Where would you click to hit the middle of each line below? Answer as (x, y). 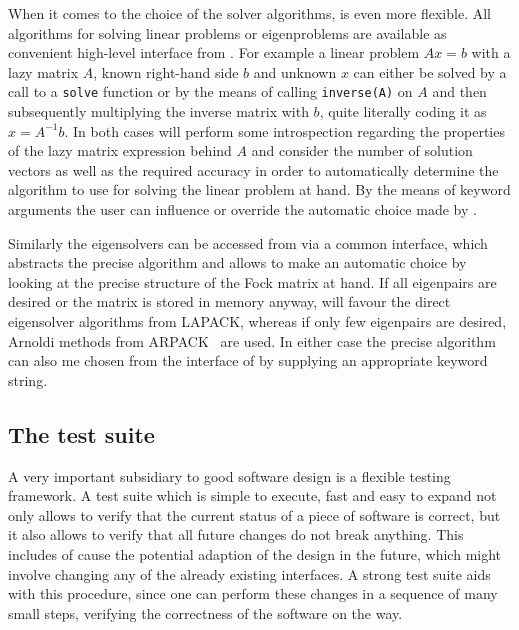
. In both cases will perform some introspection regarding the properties (284, 130)
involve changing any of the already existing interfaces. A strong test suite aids (249, 573)
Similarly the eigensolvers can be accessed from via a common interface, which (248, 242)
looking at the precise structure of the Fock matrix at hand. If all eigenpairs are (252, 281)
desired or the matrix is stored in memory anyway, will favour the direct (229, 301)
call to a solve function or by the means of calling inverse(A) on (210, 91)
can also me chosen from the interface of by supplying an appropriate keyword (248, 360)
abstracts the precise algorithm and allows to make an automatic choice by (237, 262)
